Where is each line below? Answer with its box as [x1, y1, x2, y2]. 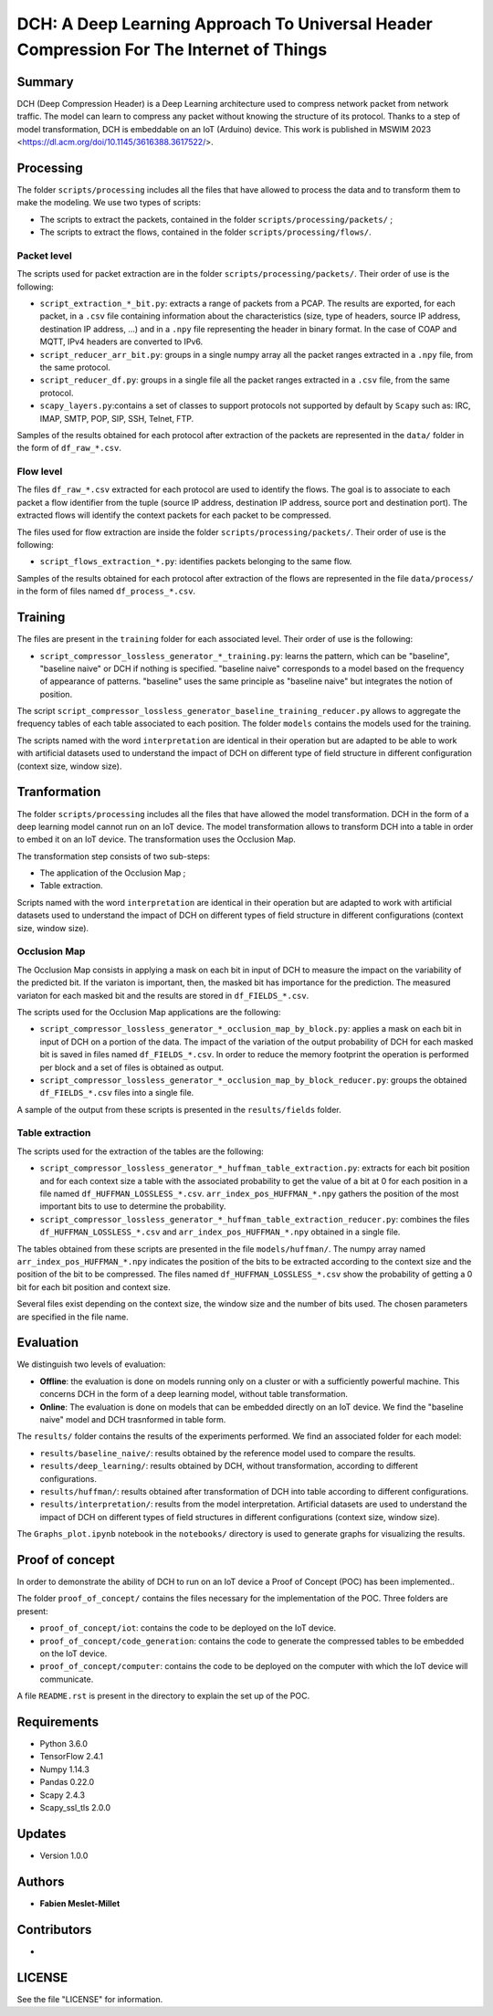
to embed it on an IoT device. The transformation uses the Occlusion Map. [16, 834, 297, 845]
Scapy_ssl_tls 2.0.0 [39, 1802, 111, 1813]
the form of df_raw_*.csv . [16, 443, 122, 454]
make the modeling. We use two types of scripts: [16, 197, 201, 208]
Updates [16, 1826, 67, 1842]
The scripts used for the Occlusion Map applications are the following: [16, 1006, 281, 1017]
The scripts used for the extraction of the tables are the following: [16, 1146, 264, 1157]
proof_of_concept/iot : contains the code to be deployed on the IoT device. [39, 1622, 337, 1633]
